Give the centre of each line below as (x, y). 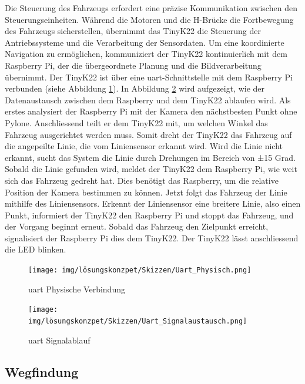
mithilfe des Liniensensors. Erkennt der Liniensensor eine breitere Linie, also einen (153, 203)
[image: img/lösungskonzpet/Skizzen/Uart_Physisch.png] (140, 270)
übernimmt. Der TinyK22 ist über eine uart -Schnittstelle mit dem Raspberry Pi (149, 77)
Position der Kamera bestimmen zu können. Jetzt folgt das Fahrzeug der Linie (146, 192)
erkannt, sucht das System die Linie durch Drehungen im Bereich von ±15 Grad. (150, 157)
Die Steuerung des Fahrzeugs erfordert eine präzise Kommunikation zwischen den (151, 8)
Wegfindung (42, 371)
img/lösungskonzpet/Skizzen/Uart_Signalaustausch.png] (138, 321)
